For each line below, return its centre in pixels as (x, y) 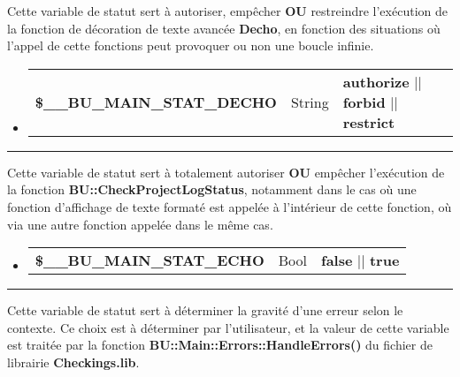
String (310, 102)
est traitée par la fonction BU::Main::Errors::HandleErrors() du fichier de (220, 345)
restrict (369, 122)
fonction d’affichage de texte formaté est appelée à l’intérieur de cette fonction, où (230, 206)
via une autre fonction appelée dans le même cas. (140, 224)
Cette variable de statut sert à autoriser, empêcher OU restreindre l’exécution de (227, 11)
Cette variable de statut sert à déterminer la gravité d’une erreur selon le (205, 310)
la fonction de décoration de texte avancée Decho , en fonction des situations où (224, 28)
